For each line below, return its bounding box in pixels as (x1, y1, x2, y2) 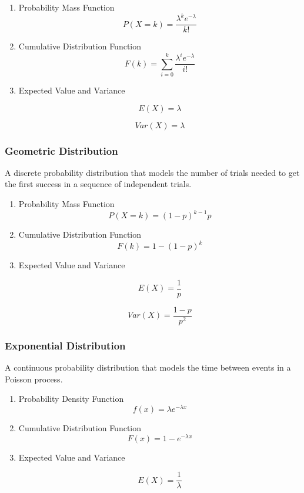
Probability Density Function (18, 392, 124, 405)
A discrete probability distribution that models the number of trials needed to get (5, 166, 300, 178)
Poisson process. (5, 372, 63, 385)
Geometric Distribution (5, 143, 118, 158)
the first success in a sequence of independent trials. (5, 178, 192, 190)
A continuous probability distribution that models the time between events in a (5, 361, 291, 374)
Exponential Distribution (5, 338, 126, 352)
